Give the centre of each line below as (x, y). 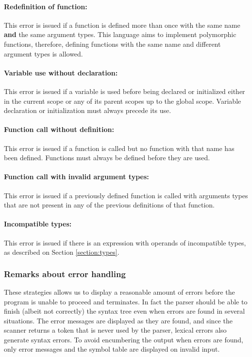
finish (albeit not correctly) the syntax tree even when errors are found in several (125, 311)
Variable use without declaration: (61, 72)
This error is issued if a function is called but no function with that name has (119, 148)
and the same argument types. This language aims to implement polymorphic (120, 34)
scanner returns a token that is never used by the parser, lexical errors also (115, 330)
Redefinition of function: (46, 6)
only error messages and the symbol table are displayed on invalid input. (112, 349)
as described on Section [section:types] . (62, 252)
